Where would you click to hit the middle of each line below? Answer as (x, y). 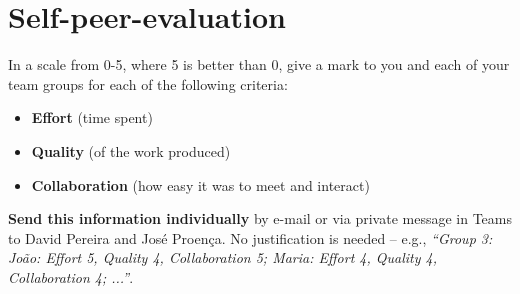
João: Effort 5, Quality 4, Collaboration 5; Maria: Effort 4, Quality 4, (222, 257)
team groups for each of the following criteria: (148, 83)
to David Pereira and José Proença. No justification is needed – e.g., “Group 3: (250, 237)
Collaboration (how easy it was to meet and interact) (200, 184)
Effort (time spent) (92, 117)
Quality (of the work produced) (131, 150)
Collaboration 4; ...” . (71, 276)
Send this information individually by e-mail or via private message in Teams (260, 218)
